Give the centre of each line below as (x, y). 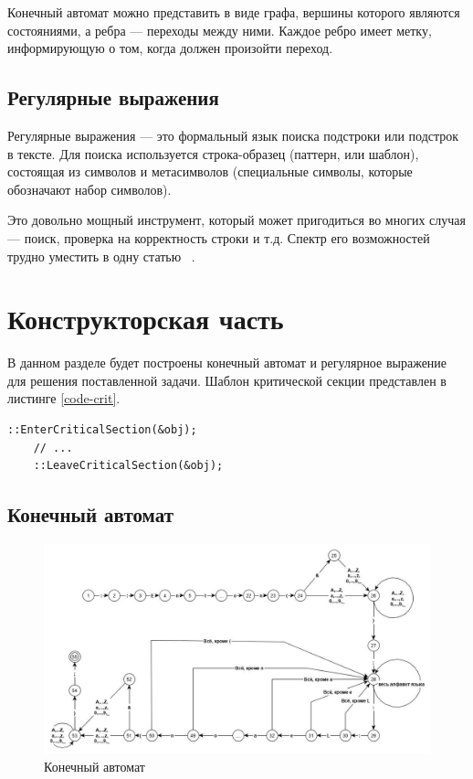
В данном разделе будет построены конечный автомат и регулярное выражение (227, 363)
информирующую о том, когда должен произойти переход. (170, 48)
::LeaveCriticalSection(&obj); (128, 466)
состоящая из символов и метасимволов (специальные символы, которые (210, 171)
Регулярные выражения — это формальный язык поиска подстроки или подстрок (233, 135)
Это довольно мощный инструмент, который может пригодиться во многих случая (236, 220)
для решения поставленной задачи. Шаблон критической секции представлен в (227, 380)
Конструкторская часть (146, 319)
